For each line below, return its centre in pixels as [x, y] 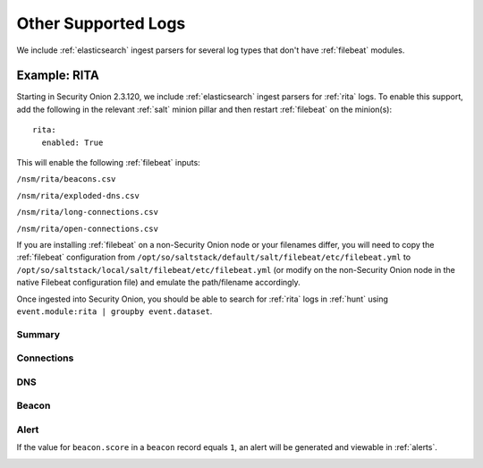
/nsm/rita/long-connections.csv [87, 212]
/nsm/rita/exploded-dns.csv [78, 196]
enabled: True [72, 142]
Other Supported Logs [101, 23]
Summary [38, 334]
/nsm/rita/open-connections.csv [87, 229]
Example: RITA [58, 76]
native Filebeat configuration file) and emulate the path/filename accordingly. [159, 283]
